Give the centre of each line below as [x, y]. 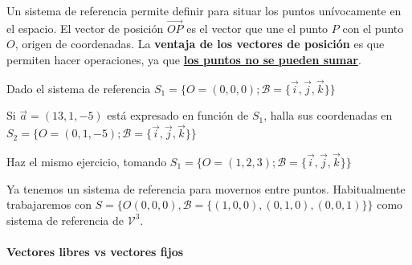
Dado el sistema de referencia [79, 88]
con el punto [373, 28]
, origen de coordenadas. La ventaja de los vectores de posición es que [200, 44]
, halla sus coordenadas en [328, 115]
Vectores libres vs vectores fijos [95, 251]
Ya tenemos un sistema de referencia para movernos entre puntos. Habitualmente [206, 188]
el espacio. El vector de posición [85, 28]
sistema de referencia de [65, 220]
